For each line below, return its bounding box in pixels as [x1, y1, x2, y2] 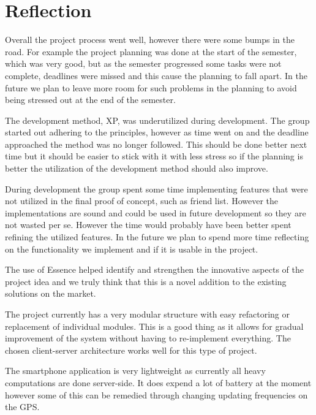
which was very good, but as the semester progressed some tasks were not [5, 57, 282, 70]
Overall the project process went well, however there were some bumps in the [5, 33, 295, 46]
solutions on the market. [5, 287, 96, 300]
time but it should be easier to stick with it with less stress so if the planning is [5, 150, 303, 162]
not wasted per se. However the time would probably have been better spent [5, 218, 292, 231]
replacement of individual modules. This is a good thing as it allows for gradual [5, 319, 304, 332]
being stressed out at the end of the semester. [5, 93, 176, 106]
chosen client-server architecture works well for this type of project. [5, 343, 257, 356]
